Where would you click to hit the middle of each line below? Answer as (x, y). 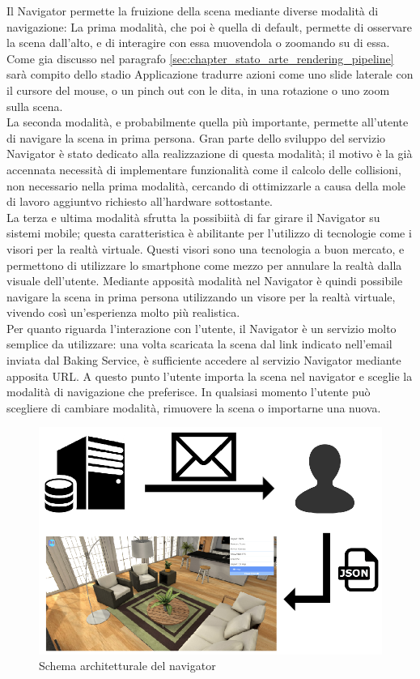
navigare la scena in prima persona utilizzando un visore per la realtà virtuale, (201, 296)
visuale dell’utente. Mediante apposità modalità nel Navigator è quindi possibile (205, 281)
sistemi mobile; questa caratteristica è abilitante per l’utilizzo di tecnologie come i (209, 233)
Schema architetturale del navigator (127, 666)
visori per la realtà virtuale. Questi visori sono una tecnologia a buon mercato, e (206, 248)
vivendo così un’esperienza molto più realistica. (123, 312)
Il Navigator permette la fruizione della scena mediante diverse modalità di (193, 11)
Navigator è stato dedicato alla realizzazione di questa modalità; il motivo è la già (210, 154)
